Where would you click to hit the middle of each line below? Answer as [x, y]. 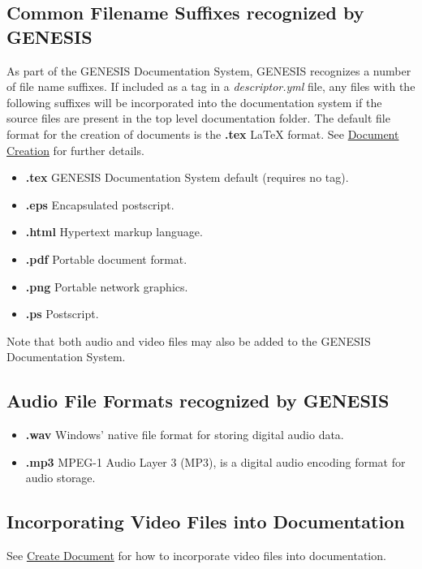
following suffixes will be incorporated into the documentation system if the [194, 102]
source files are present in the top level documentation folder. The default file [198, 118]
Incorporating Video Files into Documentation [206, 522]
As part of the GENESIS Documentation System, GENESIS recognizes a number [209, 70]
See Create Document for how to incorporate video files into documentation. [196, 556]
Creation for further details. [75, 150]
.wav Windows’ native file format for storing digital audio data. [185, 435]
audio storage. [60, 478]
